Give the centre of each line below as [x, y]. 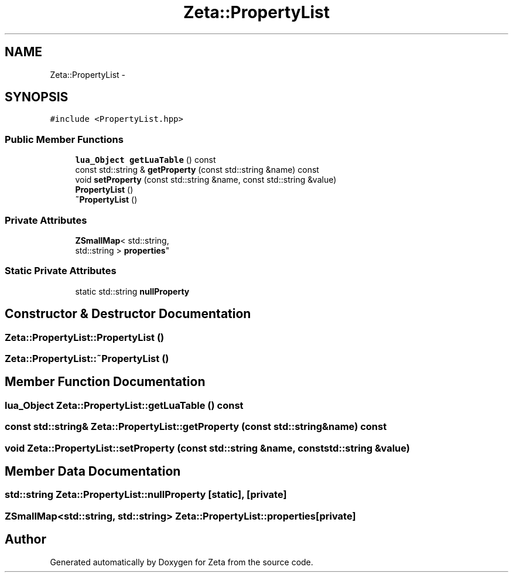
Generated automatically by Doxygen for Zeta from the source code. [182, 562]
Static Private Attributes [61, 271]
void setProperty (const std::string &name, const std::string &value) [206, 180]
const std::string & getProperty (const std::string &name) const [197, 170]
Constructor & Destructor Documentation [128, 314]
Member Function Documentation [105, 382]
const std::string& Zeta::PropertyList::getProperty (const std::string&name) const [196, 427]
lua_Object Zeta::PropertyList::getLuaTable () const [124, 405]
